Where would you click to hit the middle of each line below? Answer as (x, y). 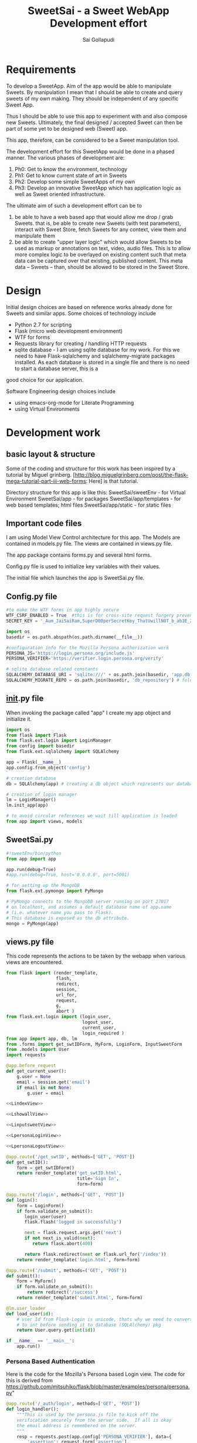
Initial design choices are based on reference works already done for (89, 307)
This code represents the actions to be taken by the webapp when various (96, 956)
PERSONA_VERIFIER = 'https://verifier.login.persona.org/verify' (85, 659)
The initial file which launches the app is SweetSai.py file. (75, 578)
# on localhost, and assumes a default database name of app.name (89, 907)
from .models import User (38, 1050)
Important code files (44, 523)
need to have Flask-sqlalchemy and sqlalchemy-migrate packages (95, 356)
